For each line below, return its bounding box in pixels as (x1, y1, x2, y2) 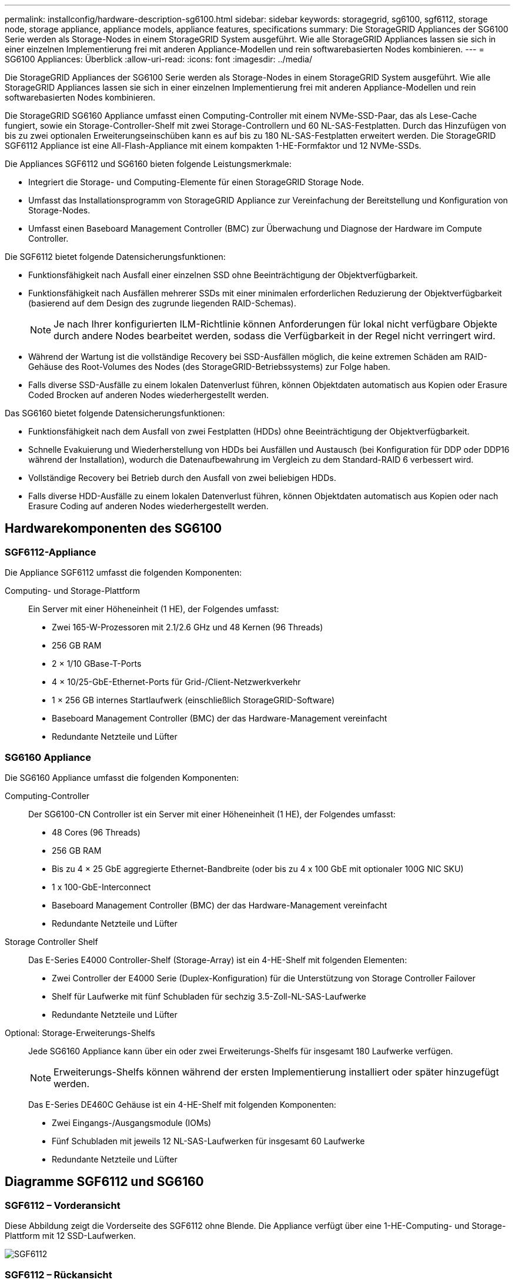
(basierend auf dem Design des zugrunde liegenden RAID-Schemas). (28, 298, 296, 308)
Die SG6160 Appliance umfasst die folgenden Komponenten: (5, 772, 239, 783)
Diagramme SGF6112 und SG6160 (5, 1174, 204, 1190)
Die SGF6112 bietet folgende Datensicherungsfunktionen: (5, 252, 226, 262)
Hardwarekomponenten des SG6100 (5, 521, 222, 536)
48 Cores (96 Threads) (52, 827, 141, 837)
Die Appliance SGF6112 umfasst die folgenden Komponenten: (5, 567, 242, 578)
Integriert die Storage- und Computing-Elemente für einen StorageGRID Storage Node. (28, 177, 364, 187)
